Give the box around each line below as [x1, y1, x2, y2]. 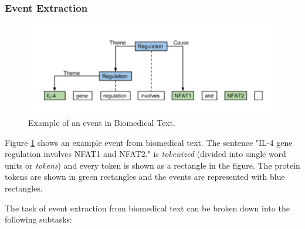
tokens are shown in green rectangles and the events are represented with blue [5, 170, 285, 183]
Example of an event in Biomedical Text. [28, 117, 175, 129]
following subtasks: [5, 213, 72, 225]
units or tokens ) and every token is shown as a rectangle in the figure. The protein [5, 159, 300, 171]
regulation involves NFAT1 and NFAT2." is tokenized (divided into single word [5, 148, 286, 160]
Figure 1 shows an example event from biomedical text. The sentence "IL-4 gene [5, 136, 293, 148]
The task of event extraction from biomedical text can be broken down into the [5, 201, 290, 214]
